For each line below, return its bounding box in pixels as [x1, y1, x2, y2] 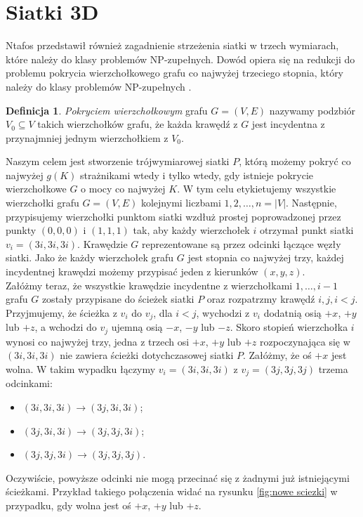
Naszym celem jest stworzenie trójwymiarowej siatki [6, 154, 230, 169]
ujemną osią [111, 320, 163, 334]
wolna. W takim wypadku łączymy [6, 361, 156, 376]
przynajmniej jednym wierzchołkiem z [6, 130, 169, 145]
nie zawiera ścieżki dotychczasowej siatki [60, 348, 234, 362]
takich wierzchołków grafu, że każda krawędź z [37, 117, 238, 131]
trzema [318, 361, 348, 376]
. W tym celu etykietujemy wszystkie [177, 181, 336, 196]
